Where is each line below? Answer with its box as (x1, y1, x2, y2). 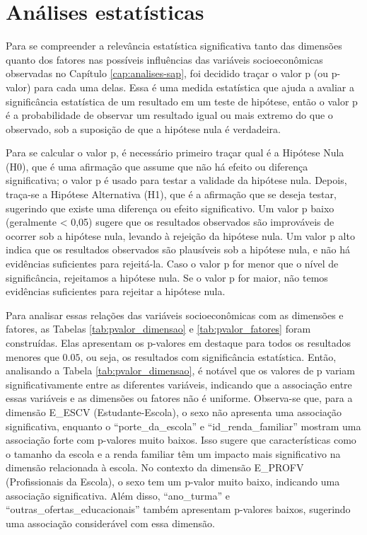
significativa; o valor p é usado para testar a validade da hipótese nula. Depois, (6, 173, 347, 188)
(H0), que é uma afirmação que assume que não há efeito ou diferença (6, 159, 308, 173)
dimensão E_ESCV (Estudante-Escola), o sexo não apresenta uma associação (6, 404, 342, 419)
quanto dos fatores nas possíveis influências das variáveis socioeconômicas (6, 52, 323, 67)
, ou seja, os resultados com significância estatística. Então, (80, 349, 337, 364)
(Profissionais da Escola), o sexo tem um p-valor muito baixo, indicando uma (6, 473, 340, 488)
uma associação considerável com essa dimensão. (6, 515, 215, 530)
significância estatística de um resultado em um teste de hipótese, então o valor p (6, 93, 358, 108)
